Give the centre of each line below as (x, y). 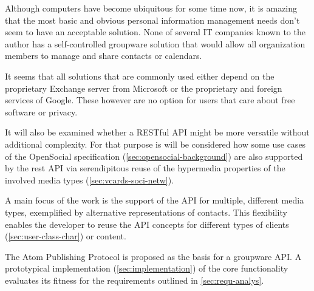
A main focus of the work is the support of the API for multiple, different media (155, 200)
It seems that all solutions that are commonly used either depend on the (140, 76)
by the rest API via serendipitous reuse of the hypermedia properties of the (145, 168)
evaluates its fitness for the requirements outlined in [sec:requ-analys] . (135, 280)
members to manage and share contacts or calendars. (104, 56)
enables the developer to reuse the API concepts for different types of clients (147, 224)
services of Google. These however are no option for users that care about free (150, 100)
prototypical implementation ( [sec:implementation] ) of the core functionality (147, 268)
